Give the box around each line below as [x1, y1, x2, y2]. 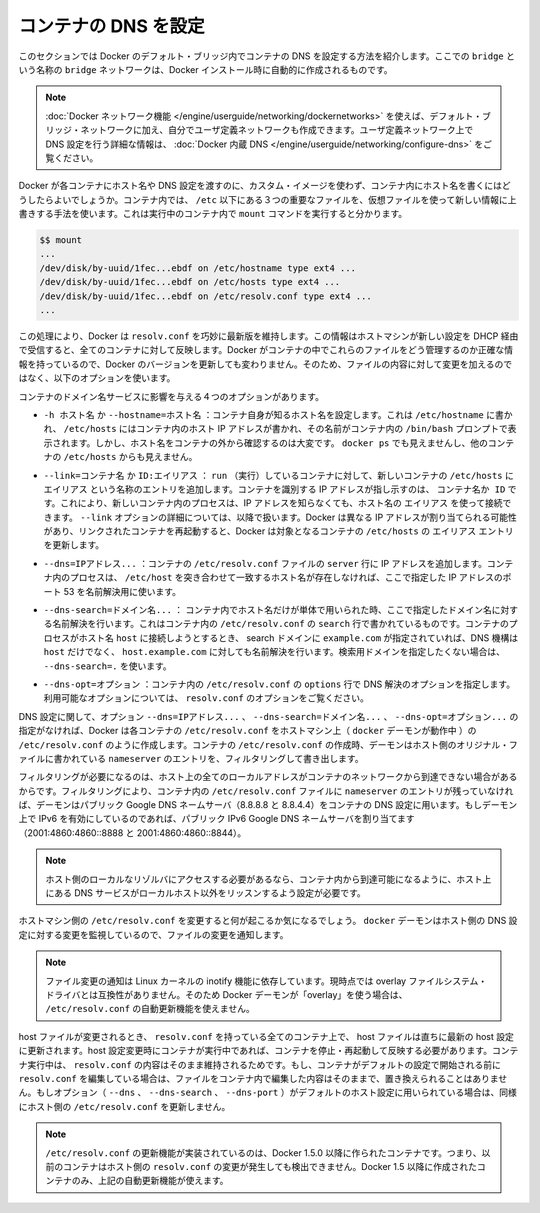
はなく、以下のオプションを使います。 [18, 372, 176, 384]
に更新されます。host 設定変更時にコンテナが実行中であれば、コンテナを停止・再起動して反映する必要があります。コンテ [18, 1045, 519, 1057]
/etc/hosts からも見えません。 [63, 451, 198, 463]
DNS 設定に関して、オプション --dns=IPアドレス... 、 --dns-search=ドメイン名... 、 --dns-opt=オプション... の [18, 710, 519, 722]
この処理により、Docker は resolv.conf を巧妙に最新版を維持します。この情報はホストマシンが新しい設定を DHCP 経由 [18, 330, 519, 342]
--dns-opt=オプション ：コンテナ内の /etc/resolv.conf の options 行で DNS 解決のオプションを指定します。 [43, 678, 515, 690]
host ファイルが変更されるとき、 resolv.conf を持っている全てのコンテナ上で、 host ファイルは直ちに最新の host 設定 [18, 1030, 514, 1042]
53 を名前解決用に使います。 [63, 585, 182, 597]
